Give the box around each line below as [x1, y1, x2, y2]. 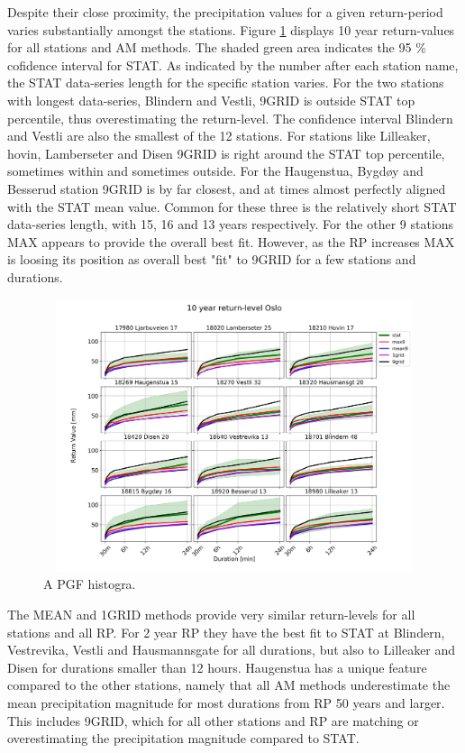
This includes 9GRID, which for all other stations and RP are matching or [7, 711, 419, 730]
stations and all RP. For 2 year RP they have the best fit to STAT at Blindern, [7, 622, 445, 641]
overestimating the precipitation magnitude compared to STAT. [7, 729, 360, 748]
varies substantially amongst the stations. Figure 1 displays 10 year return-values [7, 20, 455, 39]
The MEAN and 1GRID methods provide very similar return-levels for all [7, 605, 415, 624]
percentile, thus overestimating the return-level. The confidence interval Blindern [7, 108, 453, 127]
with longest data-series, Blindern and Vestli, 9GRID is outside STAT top [7, 90, 415, 109]
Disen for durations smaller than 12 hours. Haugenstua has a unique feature [7, 657, 427, 676]
